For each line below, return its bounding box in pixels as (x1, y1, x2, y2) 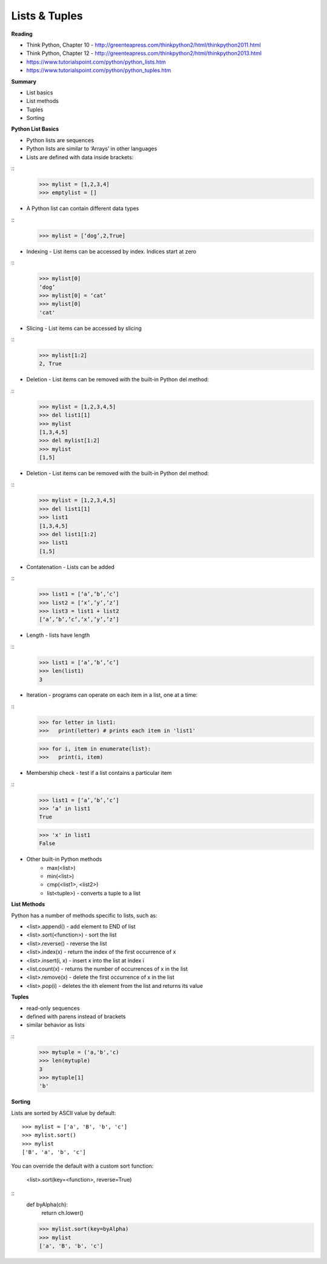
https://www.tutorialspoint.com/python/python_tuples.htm (26, 67, 171, 74)
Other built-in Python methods (26, 855, 102, 863)
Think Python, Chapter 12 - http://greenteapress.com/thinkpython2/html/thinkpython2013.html (26, 50, 262, 57)
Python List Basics (11, 125, 59, 133)
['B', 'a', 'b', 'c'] (22, 1149, 86, 1156)
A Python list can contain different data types (26, 205, 139, 212)
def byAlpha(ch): (26, 1200, 68, 1208)
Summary (11, 77, 36, 85)
